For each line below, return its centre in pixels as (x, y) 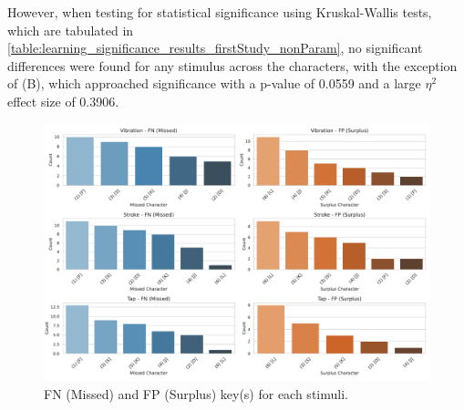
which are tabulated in (71, 30)
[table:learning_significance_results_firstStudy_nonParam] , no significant (215, 48)
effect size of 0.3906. (63, 101)
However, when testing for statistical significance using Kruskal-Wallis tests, (220, 12)
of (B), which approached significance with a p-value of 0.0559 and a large (214, 83)
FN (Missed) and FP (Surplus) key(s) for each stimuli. (196, 393)
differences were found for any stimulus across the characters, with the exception (232, 65)
